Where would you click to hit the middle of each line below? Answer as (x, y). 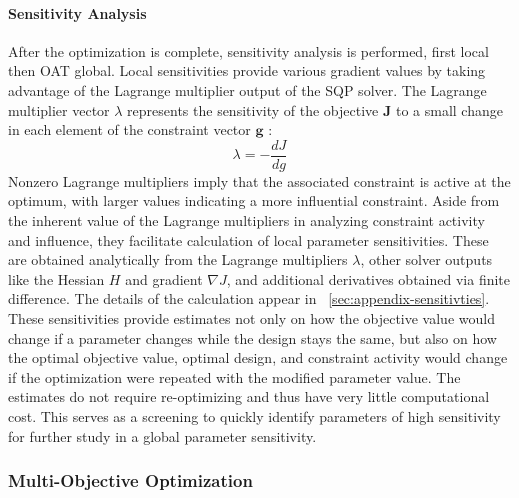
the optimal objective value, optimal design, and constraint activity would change (258, 357)
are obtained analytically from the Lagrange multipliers (178, 259)
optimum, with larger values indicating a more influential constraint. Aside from (254, 200)
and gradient (164, 278)
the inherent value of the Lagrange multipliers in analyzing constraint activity (246, 220)
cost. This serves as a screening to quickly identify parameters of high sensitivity (254, 415)
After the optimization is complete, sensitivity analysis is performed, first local (248, 50)
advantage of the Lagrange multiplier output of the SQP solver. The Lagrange (247, 89)
